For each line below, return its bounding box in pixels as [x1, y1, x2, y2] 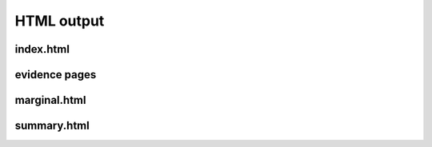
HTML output [14, 12, 105, 30]
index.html [14, 42, 70, 56]
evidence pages [14, 68, 97, 81]
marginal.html [14, 93, 86, 107]
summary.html [14, 119, 90, 133]
